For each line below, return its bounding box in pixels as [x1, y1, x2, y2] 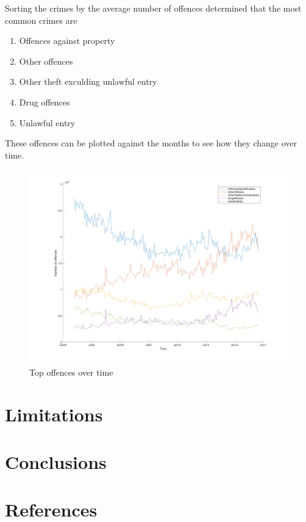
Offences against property [19, 34, 115, 47]
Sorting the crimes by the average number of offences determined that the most [5, 2, 302, 14]
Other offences [19, 54, 73, 67]
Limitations [5, 401, 103, 426]
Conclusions [5, 449, 107, 474]
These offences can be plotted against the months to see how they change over [5, 137, 297, 149]
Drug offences [19, 95, 70, 108]
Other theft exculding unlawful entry [19, 75, 157, 88]
